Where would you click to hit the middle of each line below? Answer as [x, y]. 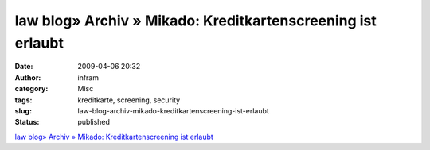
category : [31, 89]
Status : [27, 122]
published [94, 122]
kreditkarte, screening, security [129, 100]
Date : [24, 67]
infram [88, 77]
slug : [23, 110]
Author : [28, 77]
